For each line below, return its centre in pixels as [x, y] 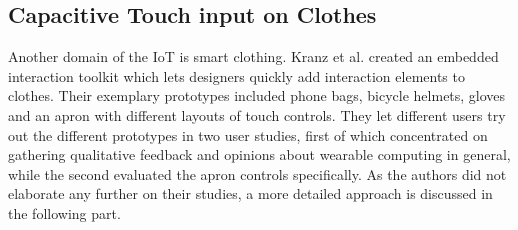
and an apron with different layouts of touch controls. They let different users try [257, 114]
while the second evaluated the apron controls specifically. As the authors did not [257, 173]
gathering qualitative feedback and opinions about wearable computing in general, [259, 154]
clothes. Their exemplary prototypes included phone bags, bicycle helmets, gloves [257, 95]
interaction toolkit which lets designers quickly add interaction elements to [236, 75]
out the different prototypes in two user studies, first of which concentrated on [248, 134]
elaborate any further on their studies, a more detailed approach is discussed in [250, 193]
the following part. [64, 212]
